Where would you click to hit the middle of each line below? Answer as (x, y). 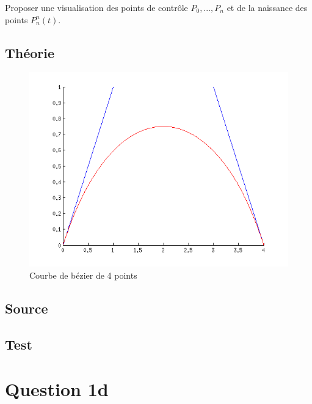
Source (27, 308)
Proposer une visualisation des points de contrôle (96, 7)
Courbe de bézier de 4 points (83, 275)
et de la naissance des (267, 7)
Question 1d (57, 389)
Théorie (30, 52)
